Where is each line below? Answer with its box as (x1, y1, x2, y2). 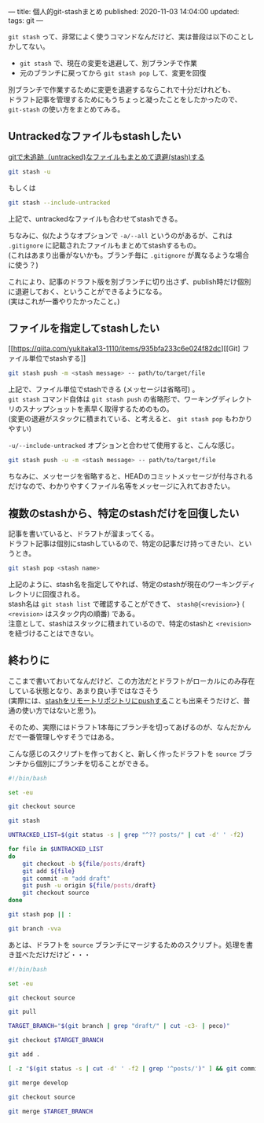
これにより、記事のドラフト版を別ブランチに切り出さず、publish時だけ (8, 277, 238, 286)
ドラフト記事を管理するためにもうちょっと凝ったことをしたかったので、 (8, 95, 242, 104)
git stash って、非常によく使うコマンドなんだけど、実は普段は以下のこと (8, 32, 247, 41)
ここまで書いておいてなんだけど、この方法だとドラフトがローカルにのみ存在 (8, 676, 255, 685)
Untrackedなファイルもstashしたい (8, 130, 181, 143)
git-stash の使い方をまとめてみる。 (8, 105, 125, 114)
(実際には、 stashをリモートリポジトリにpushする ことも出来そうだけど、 (8, 695, 244, 705)
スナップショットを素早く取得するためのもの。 (21, 404, 174, 414)
